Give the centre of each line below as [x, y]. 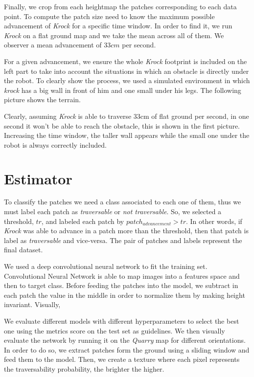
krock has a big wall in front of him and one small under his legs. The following [123, 90]
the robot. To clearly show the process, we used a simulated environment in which [127, 80]
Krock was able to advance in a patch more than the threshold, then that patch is [126, 231]
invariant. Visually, [32, 304]
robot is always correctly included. [55, 144]
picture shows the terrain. [42, 100]
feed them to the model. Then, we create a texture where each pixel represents [122, 359]
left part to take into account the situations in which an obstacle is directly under [127, 71]
